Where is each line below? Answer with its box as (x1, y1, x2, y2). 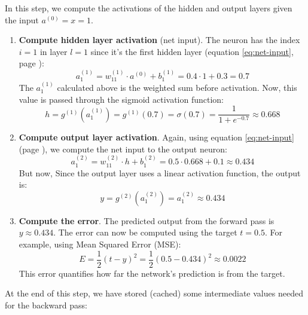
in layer (39, 45, 68, 57)
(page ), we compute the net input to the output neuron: (19, 142, 227, 155)
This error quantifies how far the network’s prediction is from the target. (19, 267, 285, 279)
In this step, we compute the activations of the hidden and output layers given (5, 2, 292, 14)
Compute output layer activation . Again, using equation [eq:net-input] (19, 131, 294, 143)
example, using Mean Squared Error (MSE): (19, 238, 181, 250)
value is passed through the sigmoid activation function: (19, 93, 224, 105)
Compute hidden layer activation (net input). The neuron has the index (19, 33, 300, 46)
